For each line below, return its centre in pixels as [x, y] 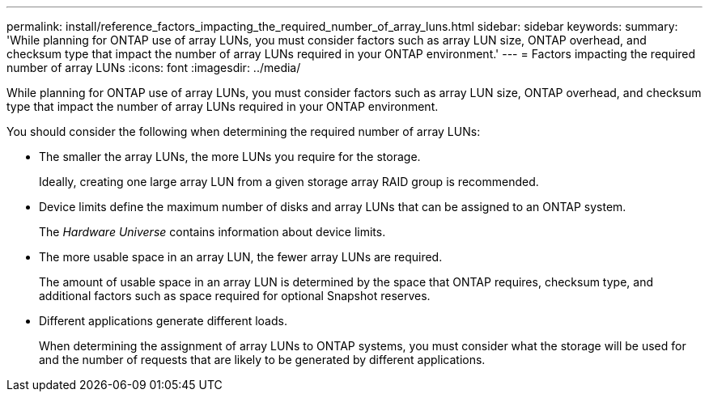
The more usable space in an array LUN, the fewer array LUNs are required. [241, 257]
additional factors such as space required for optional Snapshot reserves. [235, 296]
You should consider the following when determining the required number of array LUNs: [244, 131]
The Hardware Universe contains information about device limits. [212, 232]
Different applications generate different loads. [163, 321]
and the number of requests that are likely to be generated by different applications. [262, 360]
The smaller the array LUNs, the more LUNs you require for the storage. [230, 157]
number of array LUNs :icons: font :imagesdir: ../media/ [154, 68]
